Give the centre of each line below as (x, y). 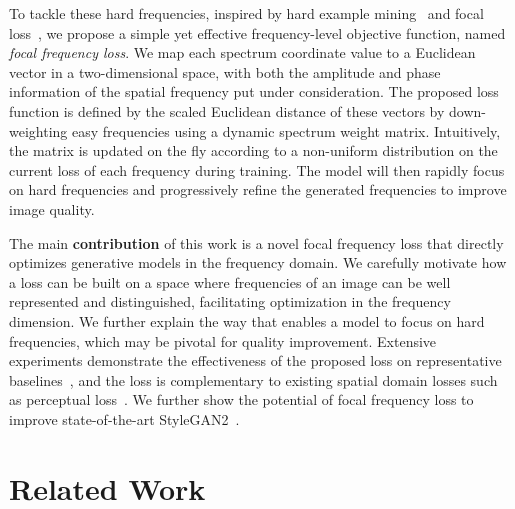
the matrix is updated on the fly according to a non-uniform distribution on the (253, 150)
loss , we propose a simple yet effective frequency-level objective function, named (257, 32)
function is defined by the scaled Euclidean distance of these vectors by (227, 110)
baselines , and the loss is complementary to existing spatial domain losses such (253, 379)
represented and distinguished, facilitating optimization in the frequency (230, 301)
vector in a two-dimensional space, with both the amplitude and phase (225, 71)
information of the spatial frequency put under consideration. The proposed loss (254, 91)
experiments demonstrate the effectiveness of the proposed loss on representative (255, 360)
